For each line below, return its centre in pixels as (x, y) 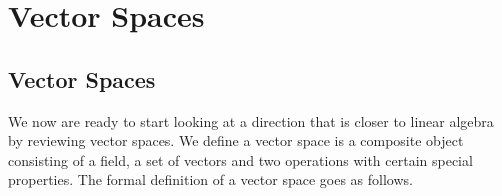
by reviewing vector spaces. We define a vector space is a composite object (236, 140)
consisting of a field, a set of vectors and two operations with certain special (240, 159)
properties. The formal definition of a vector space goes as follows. (210, 179)
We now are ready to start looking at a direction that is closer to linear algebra (251, 120)
